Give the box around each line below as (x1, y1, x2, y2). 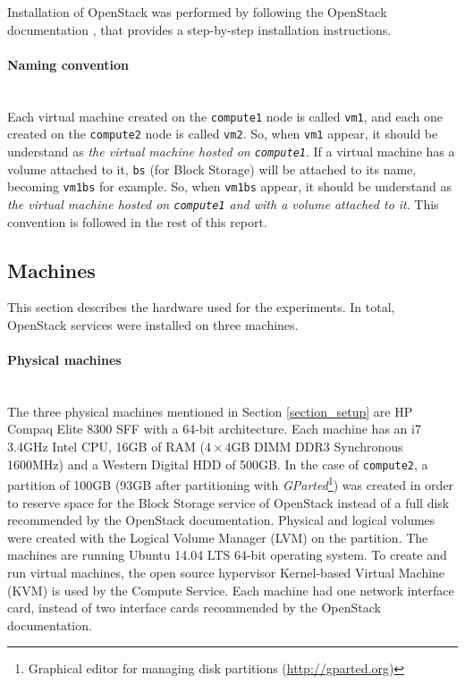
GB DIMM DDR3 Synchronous (231, 437, 403, 456)
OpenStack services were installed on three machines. (7, 315, 299, 334)
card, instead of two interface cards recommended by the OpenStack (7, 598, 381, 617)
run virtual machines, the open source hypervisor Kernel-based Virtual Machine (7, 562, 445, 581)
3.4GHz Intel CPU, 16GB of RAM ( (7, 437, 205, 456)
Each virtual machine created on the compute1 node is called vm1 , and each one (7, 106, 444, 125)
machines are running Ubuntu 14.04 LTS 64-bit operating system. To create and (7, 545, 447, 564)
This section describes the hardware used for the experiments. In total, (7, 298, 395, 317)
